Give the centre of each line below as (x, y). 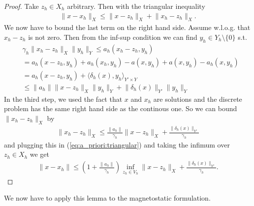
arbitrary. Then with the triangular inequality (136, 6)
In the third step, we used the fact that (63, 99)
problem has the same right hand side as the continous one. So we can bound (121, 108)
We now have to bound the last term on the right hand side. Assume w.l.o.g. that (127, 27)
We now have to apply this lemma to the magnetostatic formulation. (107, 197)
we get (39, 154)
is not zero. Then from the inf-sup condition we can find (113, 37)
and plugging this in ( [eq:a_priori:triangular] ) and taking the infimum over (117, 144)
